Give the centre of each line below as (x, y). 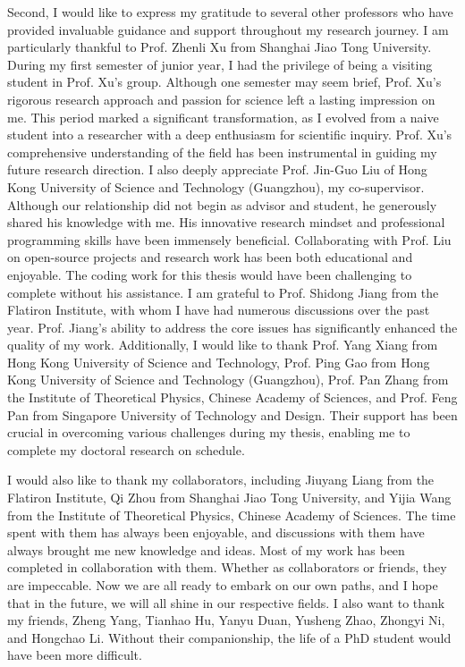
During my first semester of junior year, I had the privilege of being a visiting (220, 64)
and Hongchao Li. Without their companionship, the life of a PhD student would (229, 637)
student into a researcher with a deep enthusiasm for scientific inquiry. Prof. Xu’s (230, 135)
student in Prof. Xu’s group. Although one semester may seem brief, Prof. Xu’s (224, 82)
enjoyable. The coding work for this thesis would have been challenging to (210, 274)
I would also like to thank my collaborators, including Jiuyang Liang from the (221, 480)
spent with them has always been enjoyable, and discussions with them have (216, 532)
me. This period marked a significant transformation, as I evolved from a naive (223, 117)
